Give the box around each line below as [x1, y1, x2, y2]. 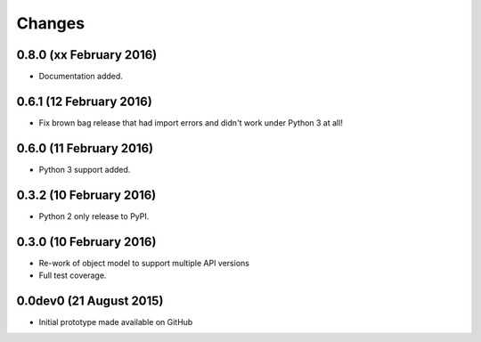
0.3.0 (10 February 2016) [16, 234, 157, 249]
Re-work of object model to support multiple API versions [38, 257, 249, 268]
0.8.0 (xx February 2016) [16, 47, 158, 62]
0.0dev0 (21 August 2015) [16, 293, 164, 308]
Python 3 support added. [38, 164, 131, 175]
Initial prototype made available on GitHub [38, 316, 193, 327]
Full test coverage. [38, 270, 107, 281]
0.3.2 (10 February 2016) [16, 187, 157, 202]
